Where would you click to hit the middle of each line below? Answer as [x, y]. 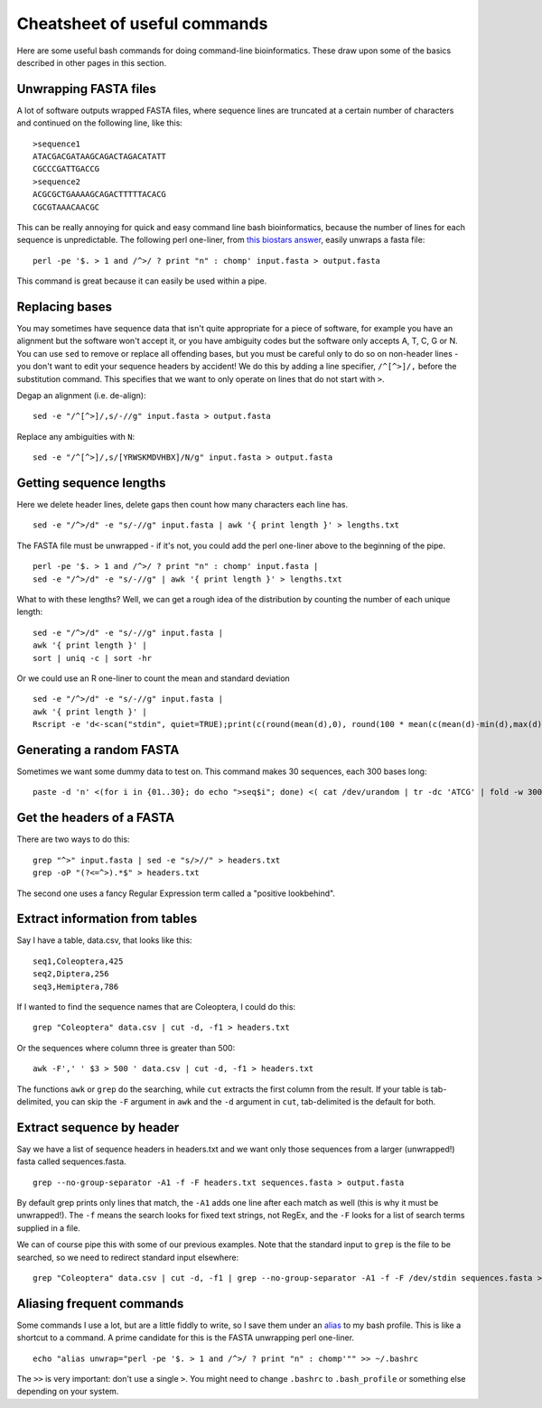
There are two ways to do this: [73, 839]
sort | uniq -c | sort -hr [93, 658]
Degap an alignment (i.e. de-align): [81, 396]
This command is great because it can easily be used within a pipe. [142, 281]
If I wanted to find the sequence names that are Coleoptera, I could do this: [156, 1007]
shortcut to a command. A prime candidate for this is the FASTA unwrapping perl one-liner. [186, 1338]
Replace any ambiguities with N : [76, 436]
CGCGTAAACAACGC [66, 207]
